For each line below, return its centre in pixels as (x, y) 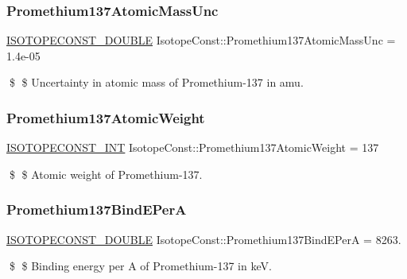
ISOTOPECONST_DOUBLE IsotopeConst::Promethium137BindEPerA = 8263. (204, 239)
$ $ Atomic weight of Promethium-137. (106, 174)
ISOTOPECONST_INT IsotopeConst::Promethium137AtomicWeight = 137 (193, 147)
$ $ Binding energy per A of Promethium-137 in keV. (140, 266)
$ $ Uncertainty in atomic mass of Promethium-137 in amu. (156, 82)
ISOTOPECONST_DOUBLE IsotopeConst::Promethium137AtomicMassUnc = (201, 40)
